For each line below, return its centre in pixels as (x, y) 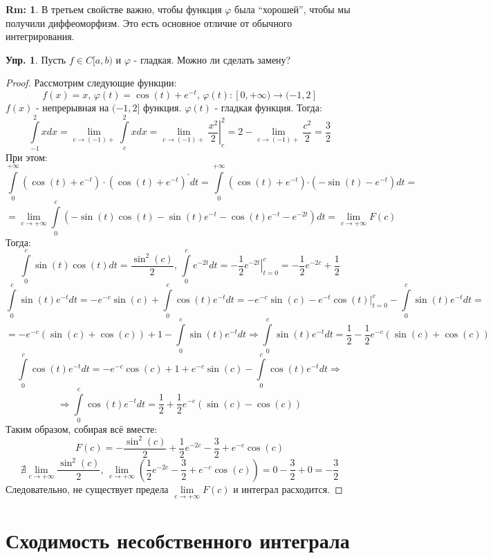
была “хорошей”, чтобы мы (292, 9)
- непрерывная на (73, 108)
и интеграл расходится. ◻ (288, 489)
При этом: (27, 157)
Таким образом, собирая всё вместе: (82, 428)
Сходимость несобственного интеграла (178, 540)
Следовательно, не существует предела (87, 489)
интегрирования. (40, 36)
